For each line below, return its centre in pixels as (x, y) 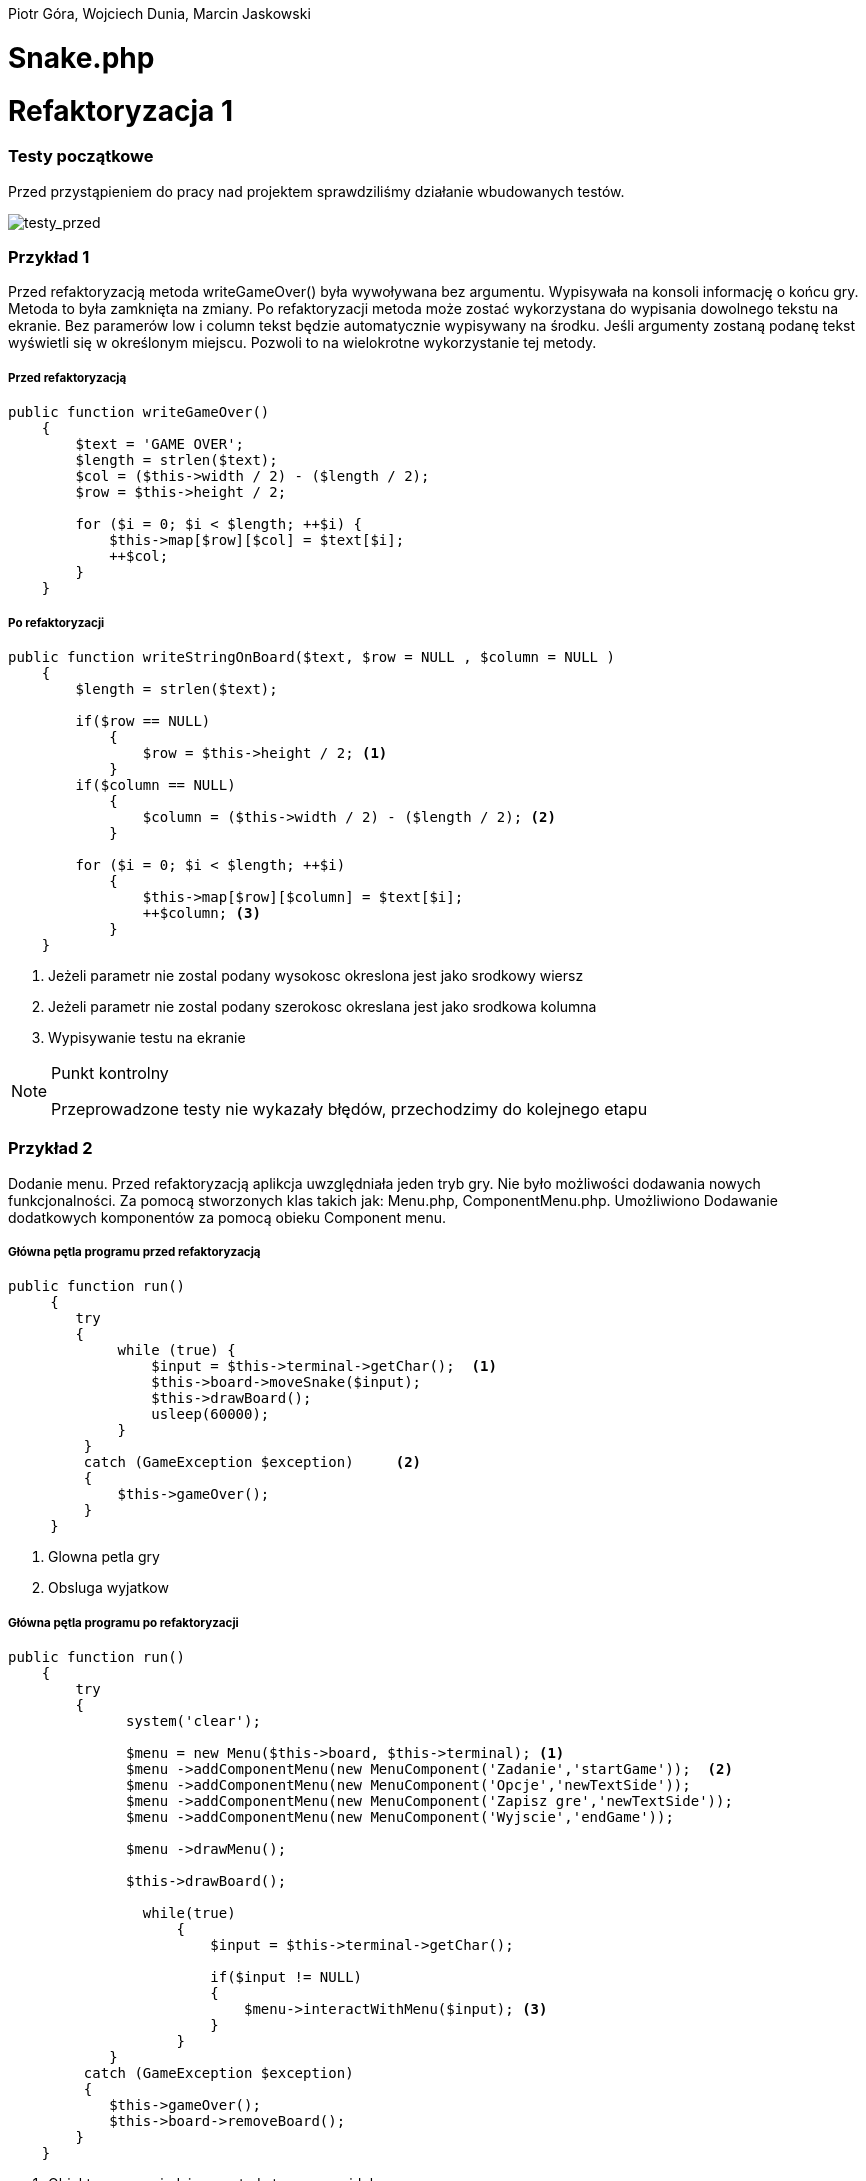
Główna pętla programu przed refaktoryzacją (134, 1252)
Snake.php (81, 57)
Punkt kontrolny (110, 1072)
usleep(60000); (210, 1414)
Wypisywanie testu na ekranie (147, 1037)
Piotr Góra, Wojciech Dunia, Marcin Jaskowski (159, 13)
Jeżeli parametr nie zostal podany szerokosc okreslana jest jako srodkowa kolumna (322, 1006)
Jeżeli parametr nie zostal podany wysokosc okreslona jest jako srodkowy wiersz (316, 975)
